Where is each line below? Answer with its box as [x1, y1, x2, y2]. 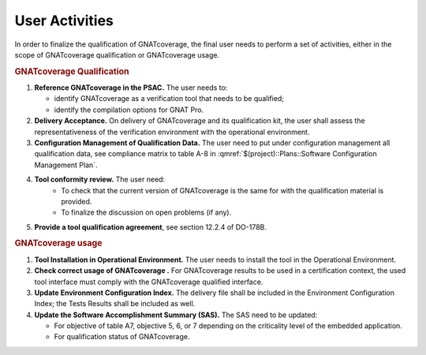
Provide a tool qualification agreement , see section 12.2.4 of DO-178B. [34, 222, 267, 232]
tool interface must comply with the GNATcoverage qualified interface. [34, 277, 263, 286]
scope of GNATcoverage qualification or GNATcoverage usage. [14, 50, 220, 59]
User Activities [14, 12, 114, 29]
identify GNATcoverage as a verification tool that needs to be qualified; [54, 94, 284, 103]
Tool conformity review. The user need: [34, 174, 166, 185]
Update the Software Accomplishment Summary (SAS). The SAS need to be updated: [34, 310, 318, 319]
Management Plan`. [34, 160, 98, 170]
